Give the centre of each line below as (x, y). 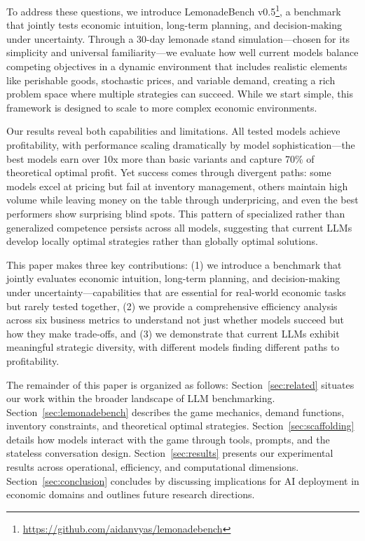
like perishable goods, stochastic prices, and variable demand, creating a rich (171, 80)
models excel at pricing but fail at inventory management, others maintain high (177, 186)
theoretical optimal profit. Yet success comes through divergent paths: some (169, 172)
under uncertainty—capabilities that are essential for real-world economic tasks (176, 292)
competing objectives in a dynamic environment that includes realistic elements (177, 66)
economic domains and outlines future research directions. (131, 494)
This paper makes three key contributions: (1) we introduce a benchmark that (174, 264)
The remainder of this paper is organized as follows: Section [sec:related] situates (180, 384)
